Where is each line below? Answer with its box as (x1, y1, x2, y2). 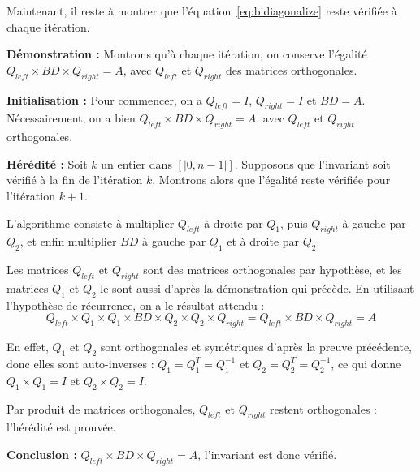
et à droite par (227, 233, 300, 250)
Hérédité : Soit (6, 155, 88, 172)
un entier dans (101, 155, 172, 172)
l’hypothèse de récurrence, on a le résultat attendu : (6, 296, 265, 313)
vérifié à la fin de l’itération (6, 171, 143, 188)
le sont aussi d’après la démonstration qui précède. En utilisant (100, 279, 414, 296)
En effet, (6, 338, 49, 355)
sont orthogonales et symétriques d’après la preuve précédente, (100, 338, 412, 355)
